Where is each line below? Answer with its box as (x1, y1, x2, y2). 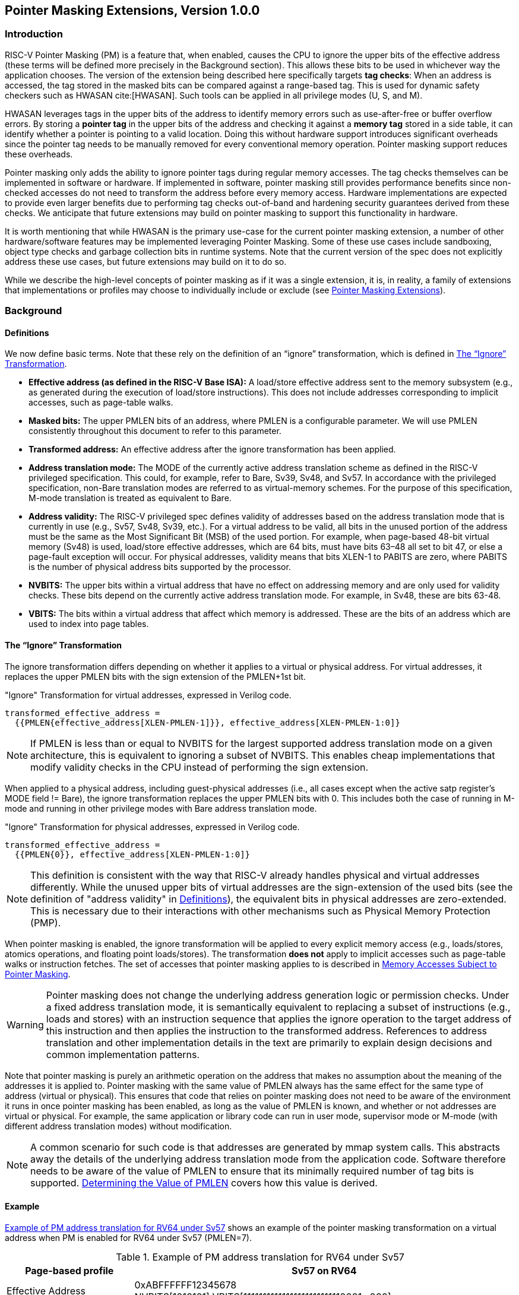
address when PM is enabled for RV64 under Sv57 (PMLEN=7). (5, 1232, 252, 1243)
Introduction (5, 28, 63, 40)
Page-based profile (25, 1264, 114, 1277)
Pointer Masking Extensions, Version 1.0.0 (5, 3, 260, 18)
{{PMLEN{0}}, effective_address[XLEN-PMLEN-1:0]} (14, 849, 251, 859)
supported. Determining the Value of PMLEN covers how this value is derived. (30, 1176, 378, 1189)
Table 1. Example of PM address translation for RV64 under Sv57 (116, 1250, 404, 1263)
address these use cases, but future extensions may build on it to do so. (5, 256, 287, 267)
